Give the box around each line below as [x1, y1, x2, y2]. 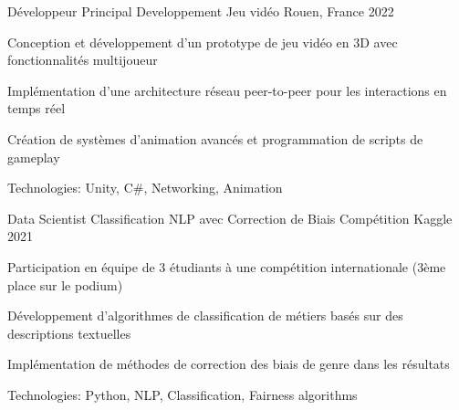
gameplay [7, 147, 60, 166]
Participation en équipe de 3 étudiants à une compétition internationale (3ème [7, 257, 446, 276]
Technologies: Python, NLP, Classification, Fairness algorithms [7, 384, 358, 404]
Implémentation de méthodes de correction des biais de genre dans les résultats [7, 354, 450, 373]
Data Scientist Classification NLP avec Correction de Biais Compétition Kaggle [7, 208, 453, 227]
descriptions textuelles [7, 323, 131, 342]
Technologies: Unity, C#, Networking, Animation [7, 178, 283, 197]
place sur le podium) [7, 275, 123, 294]
